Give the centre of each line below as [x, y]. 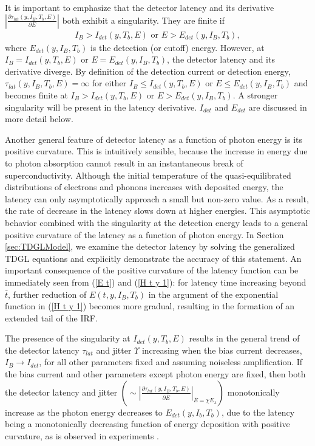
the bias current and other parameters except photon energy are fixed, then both [155, 374]
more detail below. [39, 119]
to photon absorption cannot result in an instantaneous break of [124, 163]
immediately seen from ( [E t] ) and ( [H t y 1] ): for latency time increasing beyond [156, 282]
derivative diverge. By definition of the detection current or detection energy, [148, 71]
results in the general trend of [244, 338]
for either [109, 83]
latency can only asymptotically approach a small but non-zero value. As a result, [157, 198]
